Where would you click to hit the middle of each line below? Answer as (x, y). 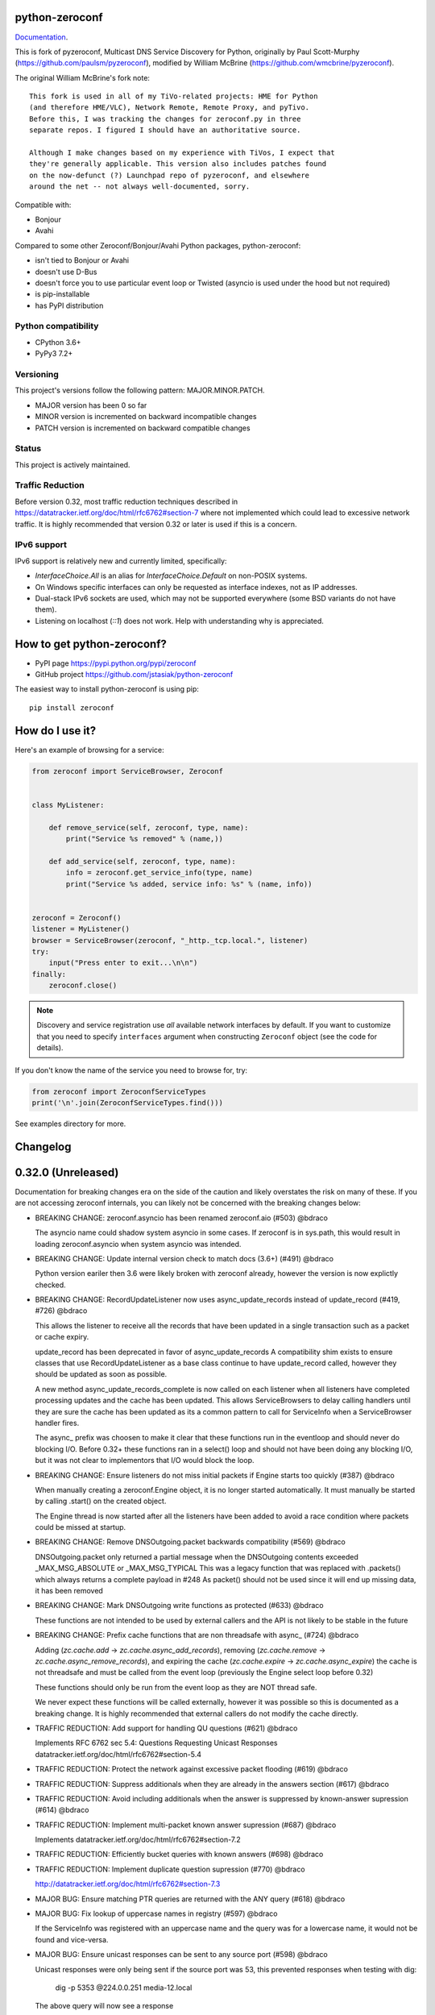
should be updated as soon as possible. (101, 1374)
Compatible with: (43, 205)
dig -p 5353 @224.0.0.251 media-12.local (124, 1988)
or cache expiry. (62, 1337)
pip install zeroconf (72, 708)
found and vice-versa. (72, 1939)
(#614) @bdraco (62, 1810)
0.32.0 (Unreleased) (67, 1172)
